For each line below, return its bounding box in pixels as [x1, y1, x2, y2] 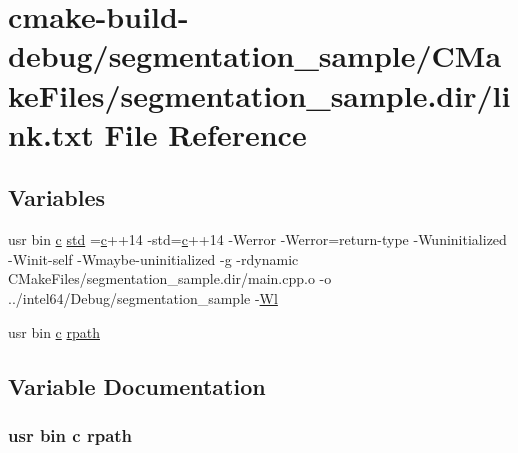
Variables [8, 182, 106, 213]
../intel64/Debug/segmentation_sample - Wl [8, 287, 278, 308]
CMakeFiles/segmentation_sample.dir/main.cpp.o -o [8, 268, 332, 289]
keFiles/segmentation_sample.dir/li [8, 74, 511, 115]
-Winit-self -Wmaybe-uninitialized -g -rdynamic [8, 248, 299, 269]
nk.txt [8, 113, 94, 154]
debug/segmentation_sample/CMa [8, 35, 502, 76]
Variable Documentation [8, 370, 266, 401]
